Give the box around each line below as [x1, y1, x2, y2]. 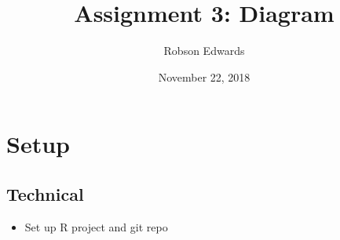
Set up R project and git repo [24, 218, 168, 235]
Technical [6, 181, 84, 205]
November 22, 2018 [158, 68, 250, 85]
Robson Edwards [163, 42, 245, 59]
